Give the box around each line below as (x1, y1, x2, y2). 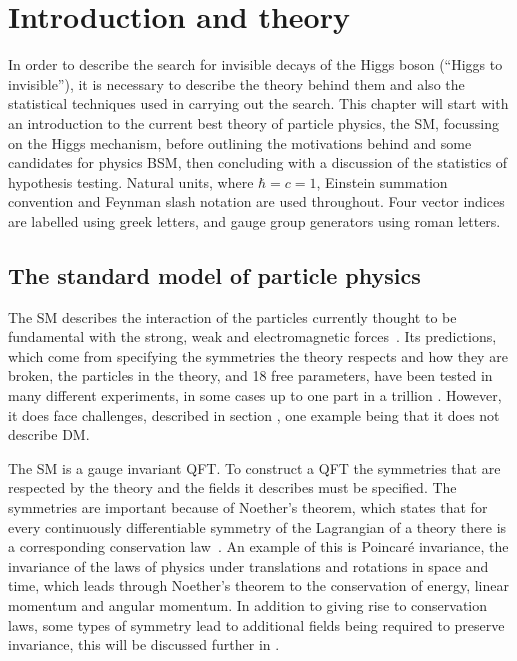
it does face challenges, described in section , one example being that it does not (8, 404, 500, 425)
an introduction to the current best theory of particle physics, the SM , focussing (8, 112, 500, 133)
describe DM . (8, 424, 90, 445)
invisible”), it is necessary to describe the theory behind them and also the (8, 73, 465, 94)
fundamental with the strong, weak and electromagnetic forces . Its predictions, (8, 326, 497, 347)
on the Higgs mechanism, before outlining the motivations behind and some (8, 132, 472, 153)
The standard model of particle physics (8, 259, 421, 290)
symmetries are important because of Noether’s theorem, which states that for (8, 497, 488, 518)
